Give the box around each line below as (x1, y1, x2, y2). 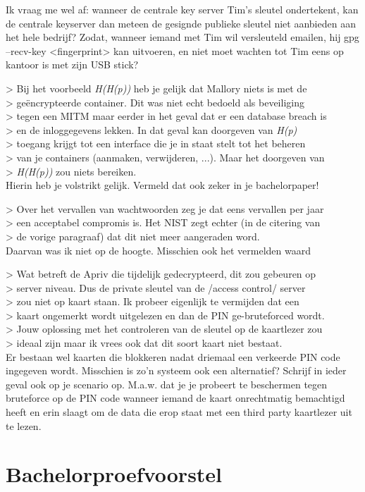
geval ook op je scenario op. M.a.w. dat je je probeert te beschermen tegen (6, 376, 328, 391)
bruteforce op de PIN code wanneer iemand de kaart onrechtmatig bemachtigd (6, 390, 345, 405)
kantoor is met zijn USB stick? (6, 57, 139, 72)
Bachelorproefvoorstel (6, 460, 223, 488)
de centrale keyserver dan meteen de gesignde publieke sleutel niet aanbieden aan (6, 16, 356, 30)
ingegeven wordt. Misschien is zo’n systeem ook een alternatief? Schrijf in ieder (6, 363, 347, 378)
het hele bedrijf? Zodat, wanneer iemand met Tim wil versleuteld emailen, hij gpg (6, 30, 359, 44)
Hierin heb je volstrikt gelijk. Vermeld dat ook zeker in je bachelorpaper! (6, 178, 319, 192)
